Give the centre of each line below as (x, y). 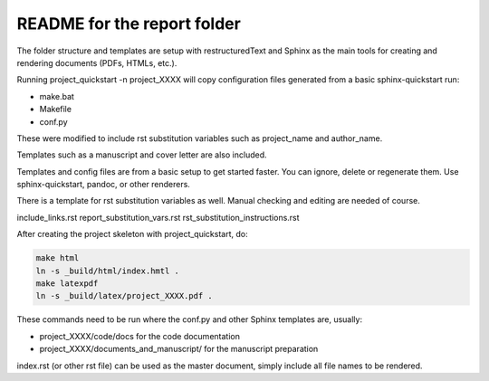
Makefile (56, 110)
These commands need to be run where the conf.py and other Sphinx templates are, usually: (189, 319)
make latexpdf (67, 284)
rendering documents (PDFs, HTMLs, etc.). (97, 62)
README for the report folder (129, 24)
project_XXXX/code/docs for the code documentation (139, 336)
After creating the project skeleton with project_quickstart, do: (132, 234)
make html (58, 258)
